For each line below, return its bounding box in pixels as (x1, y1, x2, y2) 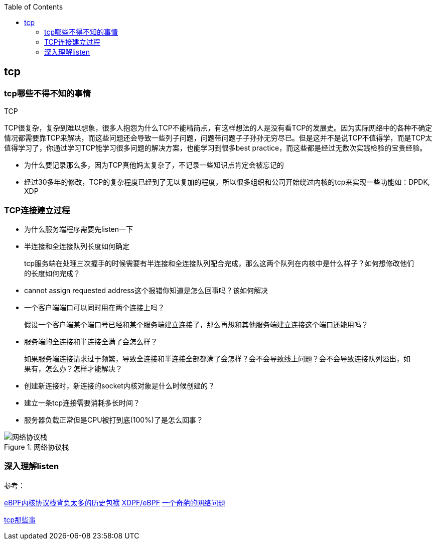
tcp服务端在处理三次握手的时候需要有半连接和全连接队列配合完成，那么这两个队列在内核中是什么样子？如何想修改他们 (24, 258, 414, 267)
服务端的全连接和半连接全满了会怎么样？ (24, 337, 158, 346)
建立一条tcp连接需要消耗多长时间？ (24, 398, 140, 407)
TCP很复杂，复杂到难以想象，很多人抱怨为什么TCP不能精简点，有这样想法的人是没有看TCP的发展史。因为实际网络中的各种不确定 (4, 123, 432, 132)
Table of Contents (4, 3, 63, 11)
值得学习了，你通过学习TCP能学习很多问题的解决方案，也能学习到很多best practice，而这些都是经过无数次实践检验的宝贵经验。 (4, 144, 427, 153)
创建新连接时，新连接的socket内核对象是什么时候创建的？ (24, 381, 215, 390)
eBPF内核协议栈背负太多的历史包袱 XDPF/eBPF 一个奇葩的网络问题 (4, 498, 225, 507)
